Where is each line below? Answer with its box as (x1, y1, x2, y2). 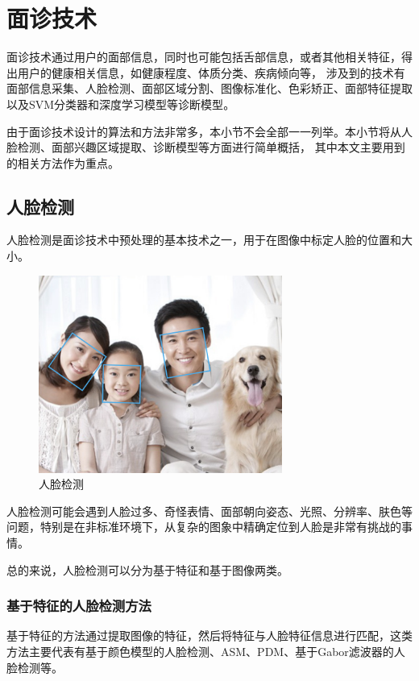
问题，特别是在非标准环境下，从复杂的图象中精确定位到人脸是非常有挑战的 (6, 518, 401, 535)
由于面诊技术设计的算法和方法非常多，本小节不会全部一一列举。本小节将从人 (6, 122, 413, 139)
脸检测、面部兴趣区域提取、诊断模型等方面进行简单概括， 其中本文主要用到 (6, 139, 405, 156)
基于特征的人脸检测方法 (6, 596, 151, 616)
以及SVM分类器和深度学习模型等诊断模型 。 (6, 95, 235, 112)
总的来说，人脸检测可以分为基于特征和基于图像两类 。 (6, 561, 288, 578)
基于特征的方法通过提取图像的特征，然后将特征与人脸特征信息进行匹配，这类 (6, 627, 413, 644)
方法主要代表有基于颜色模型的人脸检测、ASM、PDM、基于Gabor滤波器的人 (6, 643, 405, 660)
